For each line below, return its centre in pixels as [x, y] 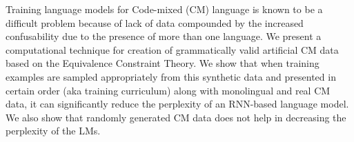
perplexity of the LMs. [53, 131]
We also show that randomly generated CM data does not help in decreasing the [176, 117]
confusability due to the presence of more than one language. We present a [164, 36]
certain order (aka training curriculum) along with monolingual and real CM [168, 90]
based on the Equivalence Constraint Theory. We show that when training [163, 63]
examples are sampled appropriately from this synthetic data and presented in [171, 76]
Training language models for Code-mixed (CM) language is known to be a [164, 9]
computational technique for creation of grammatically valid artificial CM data [172, 49]
